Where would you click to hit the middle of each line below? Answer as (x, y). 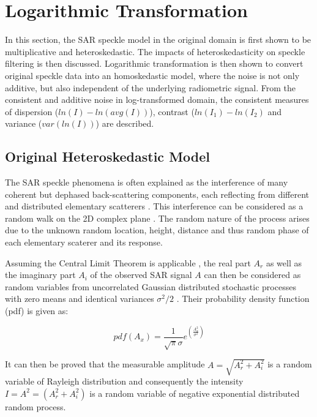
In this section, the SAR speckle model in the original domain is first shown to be (158, 39)
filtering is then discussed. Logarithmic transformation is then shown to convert (154, 63)
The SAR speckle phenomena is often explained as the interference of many (147, 182)
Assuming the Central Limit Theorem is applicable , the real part (128, 262)
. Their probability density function (243, 299)
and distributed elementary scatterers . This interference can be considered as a (154, 206)
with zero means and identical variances (80, 299)
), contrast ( (172, 111)
